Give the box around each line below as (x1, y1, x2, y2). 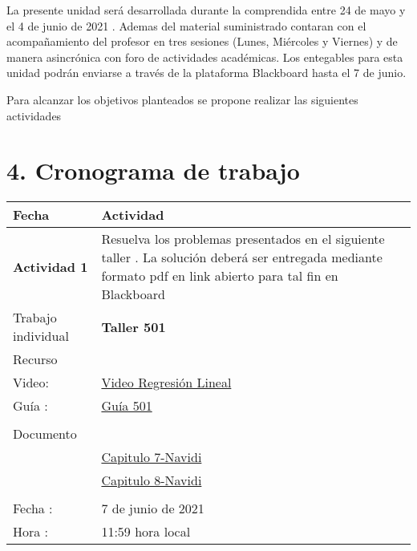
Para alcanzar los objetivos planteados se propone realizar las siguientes (6, 91, 358, 107)
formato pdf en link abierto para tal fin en (101, 266, 338, 286)
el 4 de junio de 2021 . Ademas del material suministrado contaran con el (6, 17, 366, 34)
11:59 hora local (101, 522, 191, 541)
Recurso (13, 350, 58, 369)
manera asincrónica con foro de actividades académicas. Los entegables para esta (6, 48, 403, 65)
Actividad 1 (13, 257, 88, 276)
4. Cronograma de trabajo (6, 154, 300, 187)
